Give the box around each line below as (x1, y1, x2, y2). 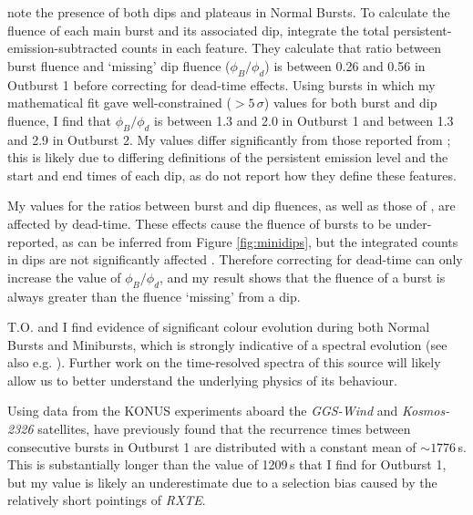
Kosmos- (401, 401, 450, 420)
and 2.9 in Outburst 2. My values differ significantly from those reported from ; (7, 129, 451, 149)
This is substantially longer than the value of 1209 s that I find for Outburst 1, (7, 455, 447, 474)
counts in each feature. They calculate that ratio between (121, 38, 441, 57)
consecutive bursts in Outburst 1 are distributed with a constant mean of (7, 437, 416, 456)
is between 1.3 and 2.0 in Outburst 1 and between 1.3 (154, 110, 454, 129)
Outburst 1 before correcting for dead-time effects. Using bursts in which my (7, 75, 436, 94)
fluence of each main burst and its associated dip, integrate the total (7, 20, 389, 39)
